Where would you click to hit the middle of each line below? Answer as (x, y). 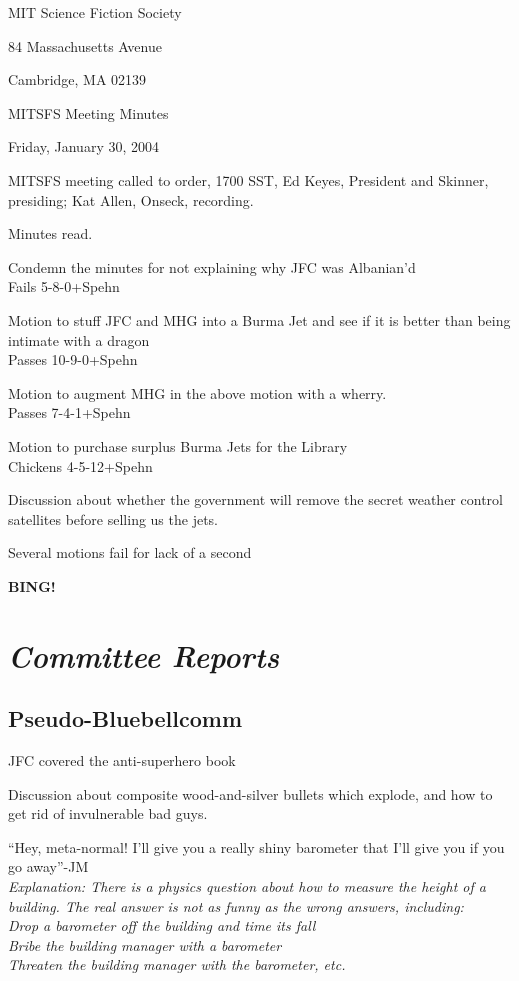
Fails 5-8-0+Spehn (64, 286)
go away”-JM (48, 866)
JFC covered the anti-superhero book (122, 760)
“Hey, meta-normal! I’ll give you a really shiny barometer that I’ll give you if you (256, 846)
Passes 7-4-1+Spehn (69, 412)
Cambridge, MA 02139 (77, 79)
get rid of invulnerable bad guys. (108, 813)
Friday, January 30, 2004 (84, 146)
